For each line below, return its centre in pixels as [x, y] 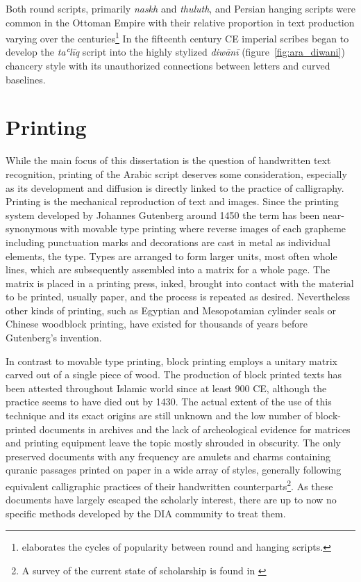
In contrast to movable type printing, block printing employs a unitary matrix [171, 361]
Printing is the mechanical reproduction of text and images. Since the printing [172, 201]
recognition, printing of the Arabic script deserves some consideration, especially [176, 173]
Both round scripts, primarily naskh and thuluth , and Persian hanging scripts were [180, 8]
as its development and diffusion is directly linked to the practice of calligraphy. [175, 187]
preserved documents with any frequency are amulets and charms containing [168, 456]
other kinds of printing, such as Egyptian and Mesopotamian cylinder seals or [171, 310]
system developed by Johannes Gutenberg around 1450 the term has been [163, 215]
